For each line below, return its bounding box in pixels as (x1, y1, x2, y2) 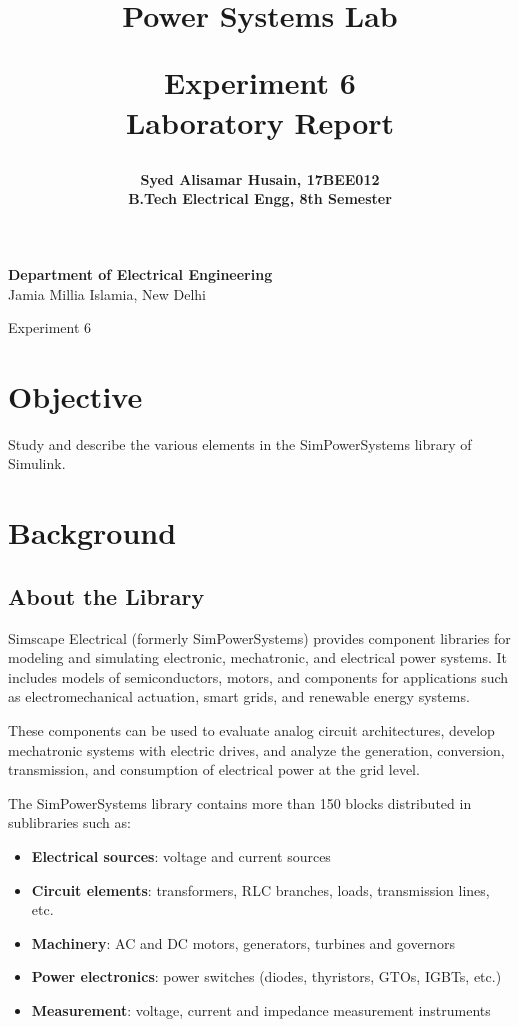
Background (8, 512, 177, 553)
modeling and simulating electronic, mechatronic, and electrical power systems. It (8, 647, 507, 668)
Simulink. (8, 453, 66, 474)
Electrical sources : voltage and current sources (31, 845, 331, 866)
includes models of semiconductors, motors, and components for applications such (8, 666, 509, 687)
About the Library (8, 580, 205, 611)
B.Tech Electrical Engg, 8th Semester (128, 188, 392, 209)
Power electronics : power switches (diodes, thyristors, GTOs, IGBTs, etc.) (31, 966, 502, 987)
